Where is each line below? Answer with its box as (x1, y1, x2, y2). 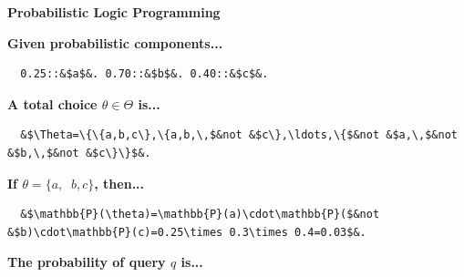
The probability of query (7, 252, 166, 272)
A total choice (7, 94, 98, 113)
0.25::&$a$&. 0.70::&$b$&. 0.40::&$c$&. (20, 67, 269, 81)
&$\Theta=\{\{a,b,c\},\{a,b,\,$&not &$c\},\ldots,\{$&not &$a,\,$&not (20, 128, 458, 142)
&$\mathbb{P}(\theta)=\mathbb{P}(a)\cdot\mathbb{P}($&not (20, 208, 380, 221)
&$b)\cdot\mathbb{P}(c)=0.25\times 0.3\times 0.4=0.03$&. (7, 225, 366, 239)
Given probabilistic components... (7, 33, 223, 52)
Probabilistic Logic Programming (7, 3, 221, 21)
